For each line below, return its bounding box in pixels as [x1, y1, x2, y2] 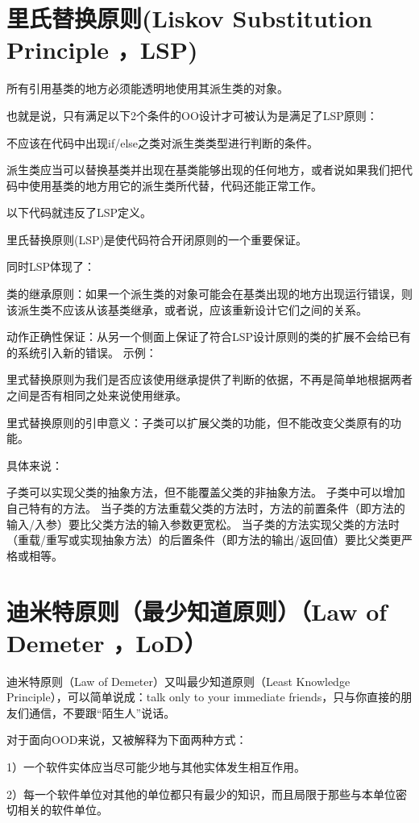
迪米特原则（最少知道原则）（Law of [6, 594, 388, 627]
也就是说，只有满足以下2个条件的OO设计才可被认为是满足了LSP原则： [6, 106, 378, 123]
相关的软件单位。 [17, 801, 108, 818]
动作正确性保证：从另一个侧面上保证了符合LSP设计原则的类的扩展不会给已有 [6, 328, 412, 345]
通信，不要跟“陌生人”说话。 [28, 704, 176, 721]
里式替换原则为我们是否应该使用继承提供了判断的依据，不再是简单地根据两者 [6, 371, 413, 388]
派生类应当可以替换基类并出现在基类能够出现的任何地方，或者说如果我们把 [6, 161, 401, 178]
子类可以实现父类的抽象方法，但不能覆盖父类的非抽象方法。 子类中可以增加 [6, 484, 405, 501]
